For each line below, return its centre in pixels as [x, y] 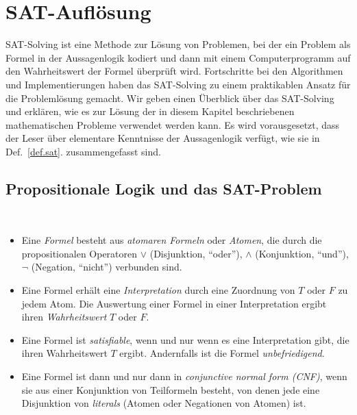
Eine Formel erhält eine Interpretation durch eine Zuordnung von [158, 290]
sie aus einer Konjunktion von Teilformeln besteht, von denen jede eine [171, 389]
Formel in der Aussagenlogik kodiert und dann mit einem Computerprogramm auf [178, 57]
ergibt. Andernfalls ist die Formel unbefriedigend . [222, 353]
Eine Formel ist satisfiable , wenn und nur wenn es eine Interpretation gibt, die [185, 339]
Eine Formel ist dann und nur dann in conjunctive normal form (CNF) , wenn [184, 376]
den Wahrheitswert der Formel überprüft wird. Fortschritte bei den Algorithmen [174, 71]
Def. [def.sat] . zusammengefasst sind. [83, 151]
